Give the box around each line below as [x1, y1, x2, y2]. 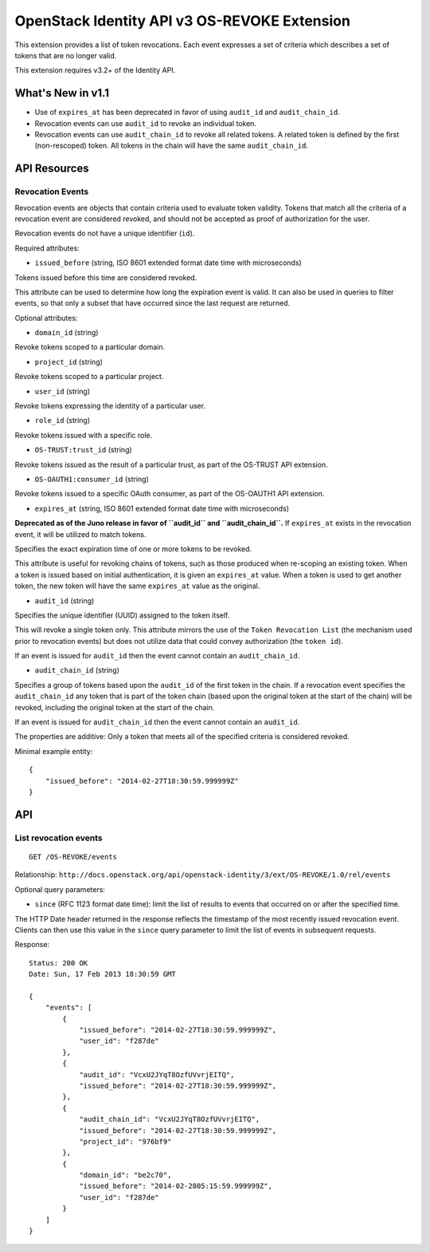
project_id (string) [34, 357, 104, 366]
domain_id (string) [34, 328, 99, 338]
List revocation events [14, 832, 103, 843]
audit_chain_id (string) [34, 665, 119, 675]
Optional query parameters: [14, 884, 105, 894]
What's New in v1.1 [14, 86, 110, 100]
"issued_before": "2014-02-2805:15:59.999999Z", [79, 1182, 272, 1191]
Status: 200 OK [29, 958, 88, 967]
